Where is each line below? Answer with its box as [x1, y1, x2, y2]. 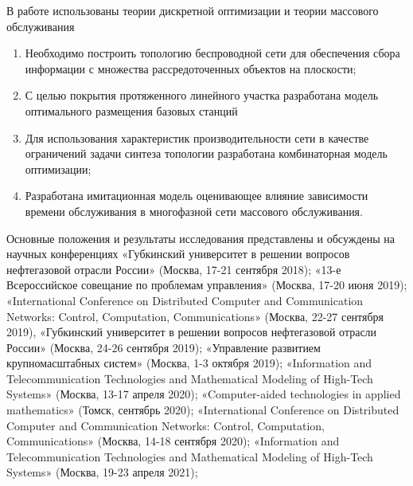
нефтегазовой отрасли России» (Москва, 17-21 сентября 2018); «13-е [6, 261, 341, 277]
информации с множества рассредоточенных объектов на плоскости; [25, 60, 357, 76]
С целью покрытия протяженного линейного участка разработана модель [25, 87, 379, 104]
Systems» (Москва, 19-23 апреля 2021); [6, 464, 198, 480]
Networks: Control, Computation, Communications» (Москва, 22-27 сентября [6, 308, 384, 324]
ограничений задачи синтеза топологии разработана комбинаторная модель [25, 145, 388, 162]
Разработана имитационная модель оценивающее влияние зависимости [25, 187, 368, 204]
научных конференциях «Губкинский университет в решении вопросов [6, 245, 350, 262]
